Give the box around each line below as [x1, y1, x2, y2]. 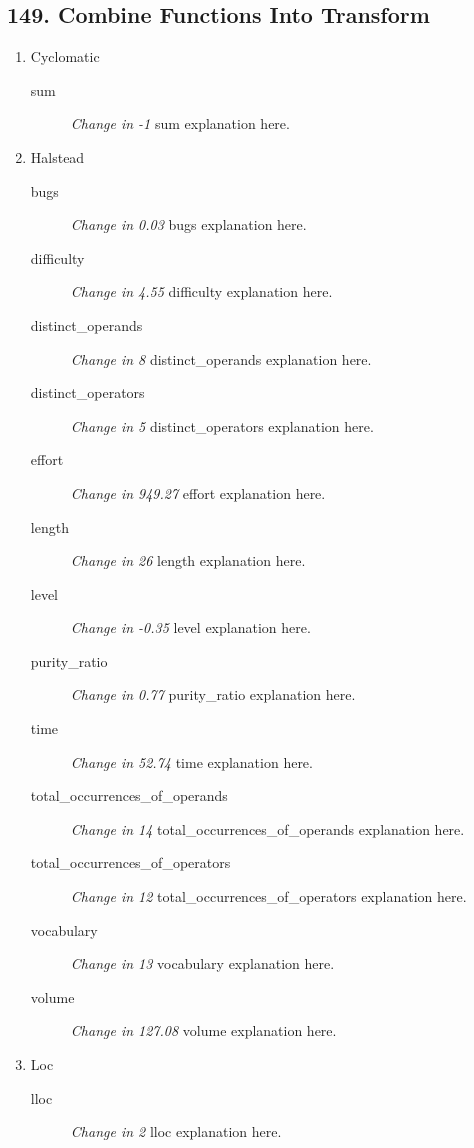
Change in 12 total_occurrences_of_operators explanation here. [70, 886, 467, 907]
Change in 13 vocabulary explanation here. [70, 953, 335, 974]
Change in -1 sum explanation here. [70, 113, 290, 134]
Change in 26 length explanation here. [70, 550, 306, 571]
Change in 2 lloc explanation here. [70, 1121, 282, 1142]
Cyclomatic [30, 46, 100, 67]
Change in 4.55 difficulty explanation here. [70, 281, 333, 302]
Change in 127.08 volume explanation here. [70, 1020, 337, 1041]
